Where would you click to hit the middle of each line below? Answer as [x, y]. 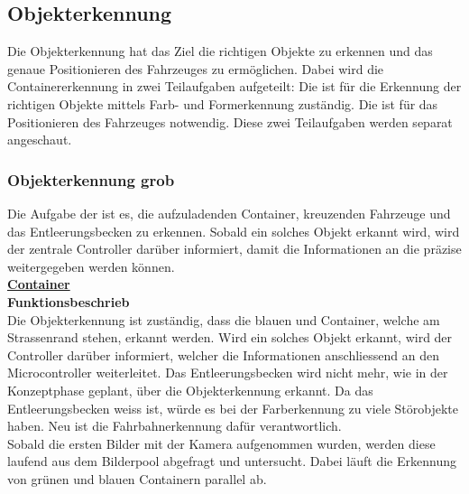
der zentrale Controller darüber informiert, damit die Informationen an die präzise [234, 249]
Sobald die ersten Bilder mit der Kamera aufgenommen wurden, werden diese [221, 443]
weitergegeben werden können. [91, 266]
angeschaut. [40, 140]
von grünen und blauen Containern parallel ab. [137, 478]
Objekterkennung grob [91, 179]
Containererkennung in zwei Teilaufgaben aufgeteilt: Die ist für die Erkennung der [234, 86]
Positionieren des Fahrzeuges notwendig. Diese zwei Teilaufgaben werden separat [230, 121]
